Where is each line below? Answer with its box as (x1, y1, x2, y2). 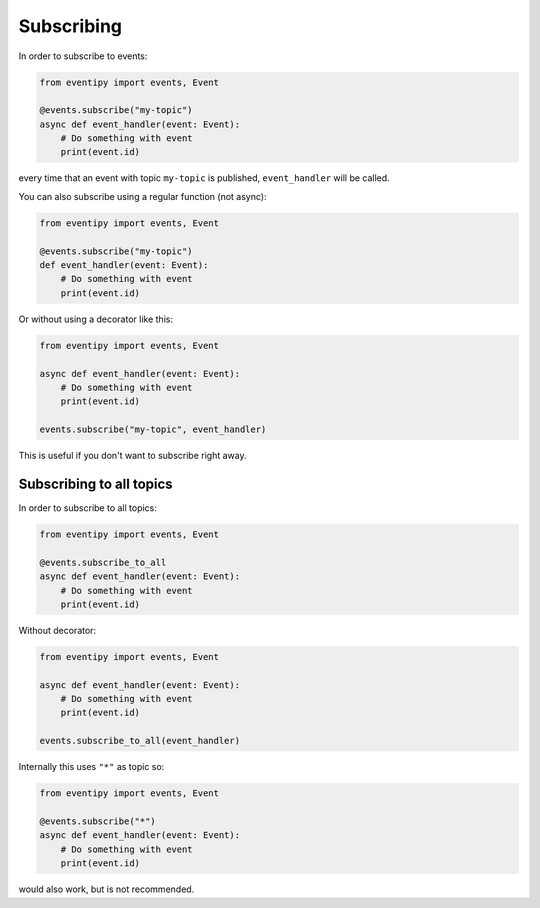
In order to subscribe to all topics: (18, 502, 157, 514)
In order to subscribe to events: (18, 50, 148, 62)
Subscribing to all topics (18, 475, 174, 492)
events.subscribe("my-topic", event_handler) (39, 424, 267, 435)
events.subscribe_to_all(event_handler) (39, 735, 240, 747)
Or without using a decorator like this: (18, 313, 174, 325)
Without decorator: (18, 624, 97, 636)
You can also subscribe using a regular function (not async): (18, 190, 267, 202)
